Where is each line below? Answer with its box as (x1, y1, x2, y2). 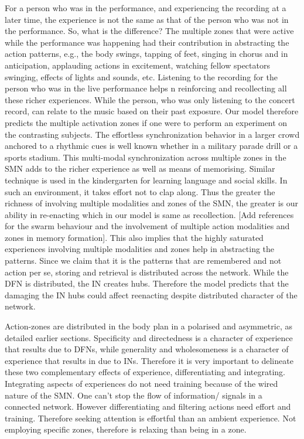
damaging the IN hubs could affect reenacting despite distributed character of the (5, 288, 298, 301)
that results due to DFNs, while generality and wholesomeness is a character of (5, 343, 289, 355)
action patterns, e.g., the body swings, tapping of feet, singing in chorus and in (5, 47, 288, 60)
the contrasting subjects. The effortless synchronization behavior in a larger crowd (5, 128, 300, 140)
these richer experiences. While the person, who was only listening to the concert (5, 93, 295, 106)
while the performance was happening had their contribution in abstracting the (5, 36, 289, 48)
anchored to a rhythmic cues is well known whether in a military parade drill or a (5, 139, 298, 152)
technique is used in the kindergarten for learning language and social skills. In (5, 173, 288, 186)
